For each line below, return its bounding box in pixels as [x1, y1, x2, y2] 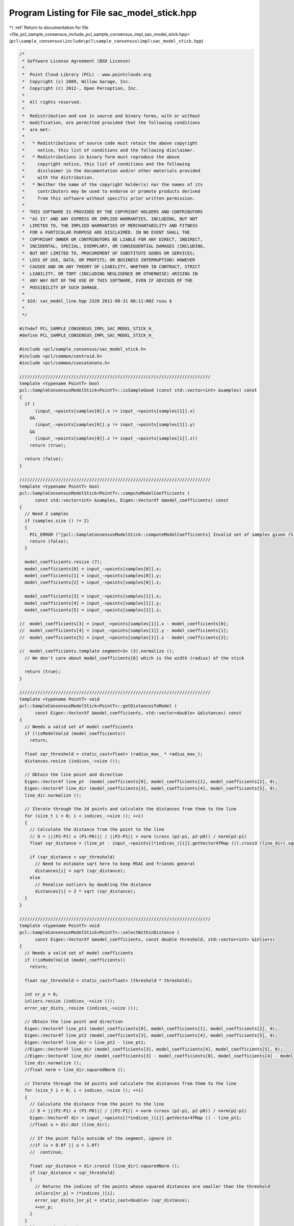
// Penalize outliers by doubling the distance [35, 882, 151, 887]
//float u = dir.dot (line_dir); [29, 1122, 110, 1127]
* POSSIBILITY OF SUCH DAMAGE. [22, 284, 100, 290]
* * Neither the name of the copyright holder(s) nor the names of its [22, 181, 203, 187]
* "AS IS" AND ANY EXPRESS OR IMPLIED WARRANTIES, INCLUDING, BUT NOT [22, 216, 198, 222]
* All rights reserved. [22, 100, 82, 105]
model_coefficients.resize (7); [24, 559, 102, 565]
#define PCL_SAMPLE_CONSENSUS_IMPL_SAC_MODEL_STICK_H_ [19, 332, 154, 338]
